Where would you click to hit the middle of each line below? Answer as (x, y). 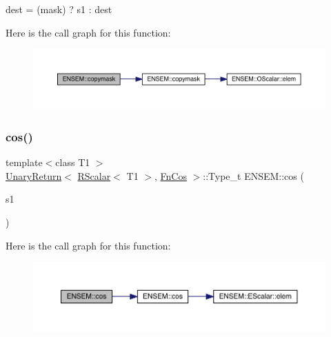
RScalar (94, 175)
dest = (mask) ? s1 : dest (59, 9)
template (24, 162)
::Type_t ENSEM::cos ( (253, 175)
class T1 (73, 162)
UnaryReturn (34, 175)
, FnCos (170, 175)
